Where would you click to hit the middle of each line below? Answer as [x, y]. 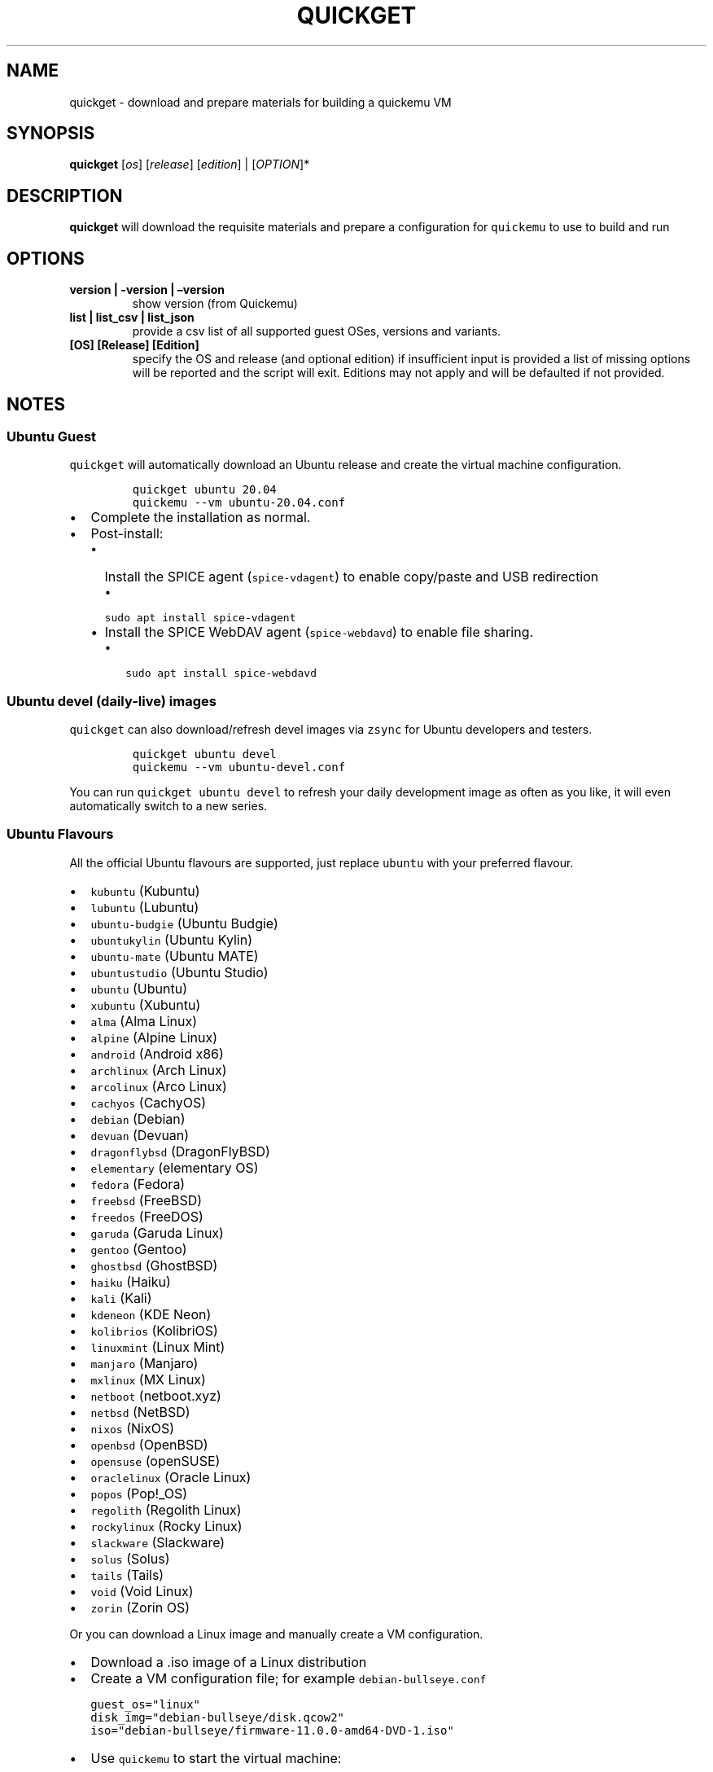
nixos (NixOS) [132, 1428]
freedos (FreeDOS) [147, 1216]
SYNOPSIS [51, 134]
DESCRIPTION [65, 195]
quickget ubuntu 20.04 [204, 490]
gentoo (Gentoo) [139, 1249]
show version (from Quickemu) [215, 304]
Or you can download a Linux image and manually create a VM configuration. [276, 1634]
